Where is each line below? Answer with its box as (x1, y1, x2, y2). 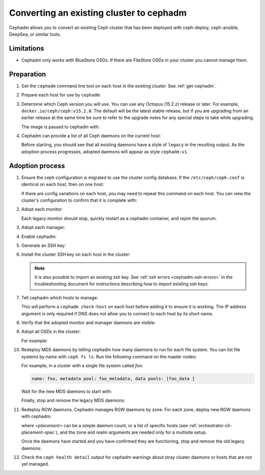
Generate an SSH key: (21, 242, 66, 248)
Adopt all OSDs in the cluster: (21, 328, 81, 334)
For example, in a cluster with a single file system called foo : (21, 362, 143, 368)
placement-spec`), (21, 429, 59, 435)
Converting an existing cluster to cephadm (9, 7, 187, 18)
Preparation (9, 70, 46, 78)
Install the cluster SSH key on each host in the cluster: (21, 251, 131, 258)
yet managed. (21, 461, 49, 467)
